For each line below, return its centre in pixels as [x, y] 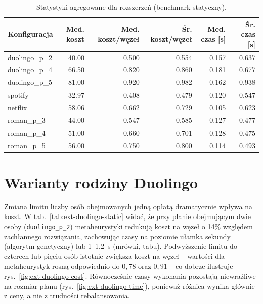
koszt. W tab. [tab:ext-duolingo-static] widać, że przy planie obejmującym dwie [127, 216]
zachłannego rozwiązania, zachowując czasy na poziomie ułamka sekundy [117, 236]
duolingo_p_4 [30, 70]
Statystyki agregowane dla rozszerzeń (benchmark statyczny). [131, 7]
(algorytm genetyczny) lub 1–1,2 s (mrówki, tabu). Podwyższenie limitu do [121, 246]
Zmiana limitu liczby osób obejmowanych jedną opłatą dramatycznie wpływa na [128, 206]
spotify [18, 95]
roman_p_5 [27, 145]
